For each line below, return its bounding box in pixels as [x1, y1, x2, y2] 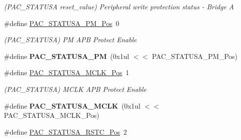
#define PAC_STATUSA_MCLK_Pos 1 [4, 67, 129, 78]
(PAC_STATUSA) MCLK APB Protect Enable [4, 84, 147, 94]
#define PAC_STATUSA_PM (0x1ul [4, 51, 129, 61]
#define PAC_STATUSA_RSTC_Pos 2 [4, 126, 127, 137]
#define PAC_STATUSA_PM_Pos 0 [4, 18, 120, 28]
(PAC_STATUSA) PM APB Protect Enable [4, 34, 137, 45]
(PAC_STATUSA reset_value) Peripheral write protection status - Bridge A [4, 1, 234, 11]
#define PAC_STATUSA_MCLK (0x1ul [4, 100, 141, 111]
